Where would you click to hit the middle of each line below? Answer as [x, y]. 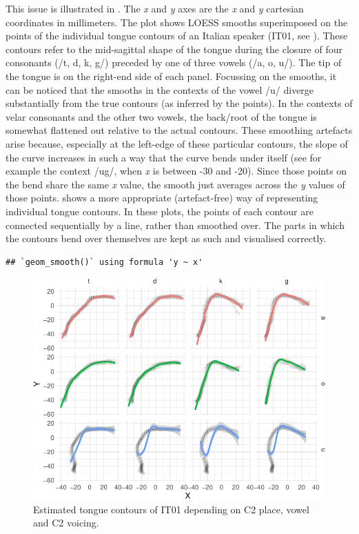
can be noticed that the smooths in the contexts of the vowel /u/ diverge [160, 89]
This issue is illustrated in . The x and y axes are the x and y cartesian [155, 8]
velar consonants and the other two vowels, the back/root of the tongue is [161, 116]
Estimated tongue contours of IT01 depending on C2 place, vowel [171, 509]
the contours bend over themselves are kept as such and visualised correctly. [166, 238]
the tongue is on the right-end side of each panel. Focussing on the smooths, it [171, 76]
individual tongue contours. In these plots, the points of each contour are [160, 211]
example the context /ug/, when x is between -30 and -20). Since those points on [176, 171]
